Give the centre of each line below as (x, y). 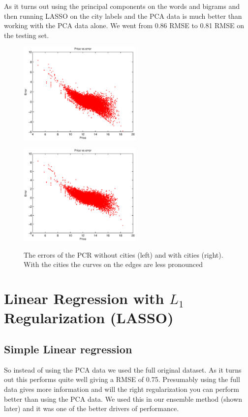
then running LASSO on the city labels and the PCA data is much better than (123, 16)
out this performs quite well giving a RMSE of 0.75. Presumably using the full (122, 379)
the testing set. (27, 35)
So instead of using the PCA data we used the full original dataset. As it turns (123, 369)
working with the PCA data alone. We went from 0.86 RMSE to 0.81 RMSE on (124, 25)
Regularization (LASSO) (89, 318)
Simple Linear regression (68, 349)
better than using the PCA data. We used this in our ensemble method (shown (123, 398)
